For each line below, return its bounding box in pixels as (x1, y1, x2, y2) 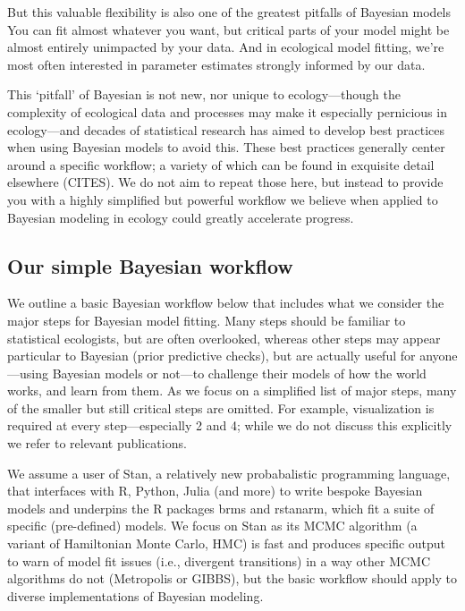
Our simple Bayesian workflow (7, 251, 293, 279)
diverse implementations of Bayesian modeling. (7, 586, 264, 605)
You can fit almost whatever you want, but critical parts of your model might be (7, 20, 450, 38)
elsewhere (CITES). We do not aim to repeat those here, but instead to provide (7, 173, 444, 191)
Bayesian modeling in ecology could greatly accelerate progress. (7, 208, 354, 226)
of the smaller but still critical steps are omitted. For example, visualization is (7, 398, 435, 417)
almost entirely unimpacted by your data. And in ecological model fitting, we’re (7, 38, 444, 56)
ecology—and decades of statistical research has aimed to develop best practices (7, 120, 445, 139)
